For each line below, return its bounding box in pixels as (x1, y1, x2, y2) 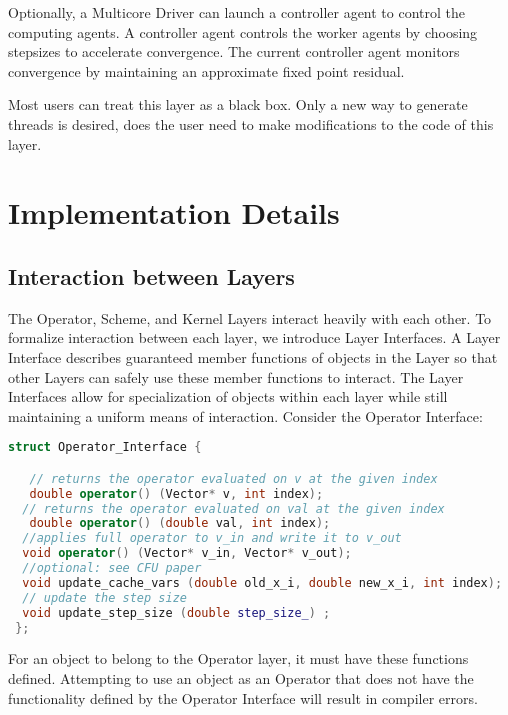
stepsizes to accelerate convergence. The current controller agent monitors (8, 41, 460, 62)
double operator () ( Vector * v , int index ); (29, 486, 324, 501)
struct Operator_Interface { (8, 440, 202, 455)
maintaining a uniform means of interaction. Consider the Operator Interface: (8, 405, 483, 426)
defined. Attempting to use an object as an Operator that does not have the (8, 668, 474, 689)
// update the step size (22, 590, 187, 605)
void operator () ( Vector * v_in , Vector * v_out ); (22, 546, 352, 561)
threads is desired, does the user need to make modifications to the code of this (8, 113, 494, 134)
